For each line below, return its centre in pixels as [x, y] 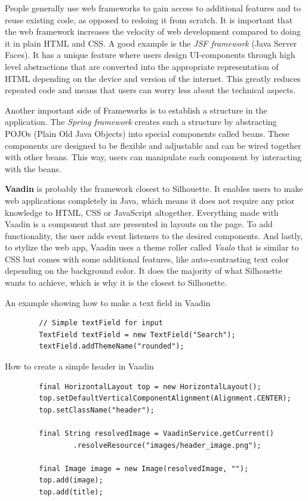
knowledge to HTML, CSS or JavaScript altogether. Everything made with [142, 212]
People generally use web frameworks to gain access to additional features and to [153, 8]
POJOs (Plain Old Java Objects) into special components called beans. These [147, 133]
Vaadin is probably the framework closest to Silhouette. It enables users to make [154, 189]
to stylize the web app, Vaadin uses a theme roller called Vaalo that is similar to [152, 247]
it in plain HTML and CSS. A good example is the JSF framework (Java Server [151, 43]
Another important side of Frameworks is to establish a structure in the [136, 110]
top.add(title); [71, 492]
